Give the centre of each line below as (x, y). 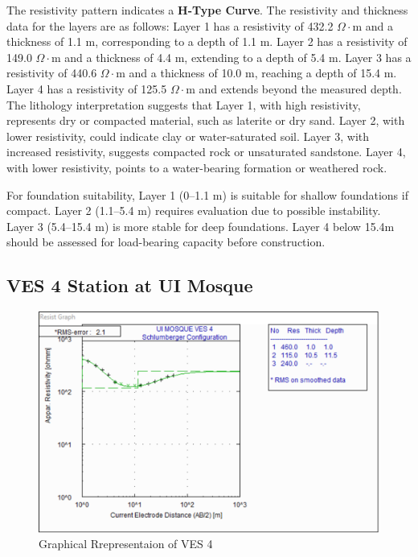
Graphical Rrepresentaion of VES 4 (126, 544)
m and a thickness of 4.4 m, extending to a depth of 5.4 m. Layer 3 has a (231, 57)
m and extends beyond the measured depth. (294, 88)
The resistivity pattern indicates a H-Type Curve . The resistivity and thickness (207, 10)
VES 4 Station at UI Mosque (130, 285)
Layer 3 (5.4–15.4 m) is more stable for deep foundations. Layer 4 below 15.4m (201, 226)
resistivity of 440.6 (52, 73)
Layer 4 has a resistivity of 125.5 (87, 88)
